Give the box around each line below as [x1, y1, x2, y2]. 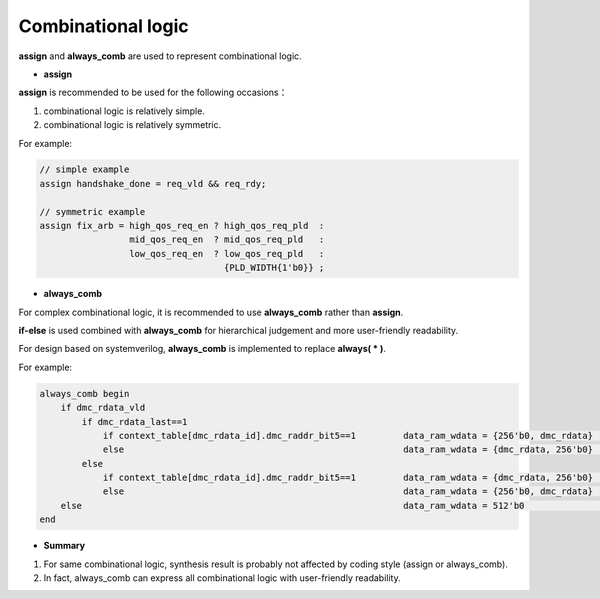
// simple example [39, 164, 130, 175]
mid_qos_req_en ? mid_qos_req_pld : [128, 234, 325, 245]
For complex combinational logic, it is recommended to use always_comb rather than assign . [18, 306, 404, 318]
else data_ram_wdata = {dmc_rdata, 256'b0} [102, 444, 594, 455]
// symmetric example [39, 206, 146, 217]
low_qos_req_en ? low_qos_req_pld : [128, 248, 325, 259]
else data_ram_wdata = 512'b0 [60, 500, 525, 511]
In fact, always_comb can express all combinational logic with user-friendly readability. [43, 572, 401, 584]
